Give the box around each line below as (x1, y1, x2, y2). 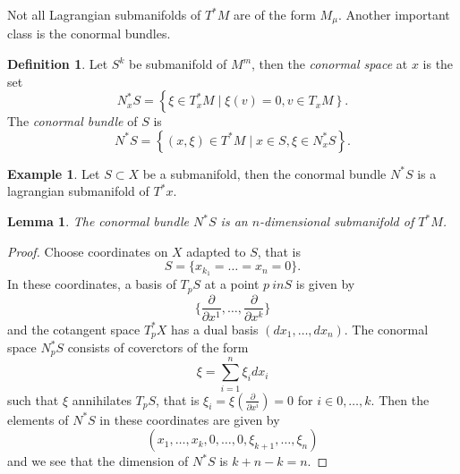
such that (7, 390, 59, 409)
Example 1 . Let (7, 164, 100, 182)
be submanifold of (129, 55, 227, 73)
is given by (295, 275, 355, 293)
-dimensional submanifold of (260, 212, 414, 231)
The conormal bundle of (7, 112, 138, 131)
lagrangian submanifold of (7, 182, 149, 200)
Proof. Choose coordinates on (7, 241, 168, 260)
